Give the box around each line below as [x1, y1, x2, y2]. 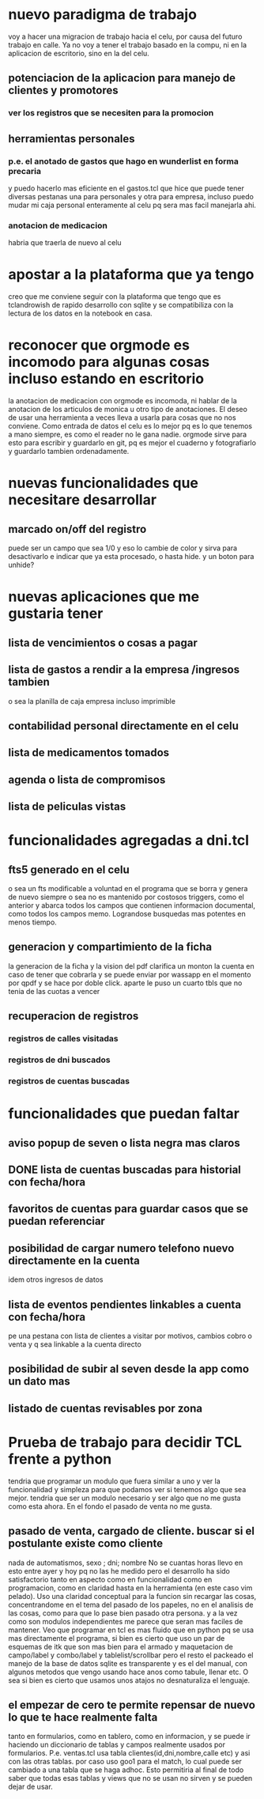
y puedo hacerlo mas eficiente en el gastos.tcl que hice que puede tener [8, 183, 245, 193]
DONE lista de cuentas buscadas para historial [8, 1163, 241, 1176]
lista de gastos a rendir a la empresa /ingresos [8, 663, 239, 677]
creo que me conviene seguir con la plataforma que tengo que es [8, 292, 221, 301]
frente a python [8, 1449, 112, 1468]
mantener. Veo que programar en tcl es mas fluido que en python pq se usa [8, 1625, 255, 1635]
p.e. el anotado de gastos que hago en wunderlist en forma [8, 156, 239, 167]
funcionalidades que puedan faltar [8, 1105, 239, 1123]
